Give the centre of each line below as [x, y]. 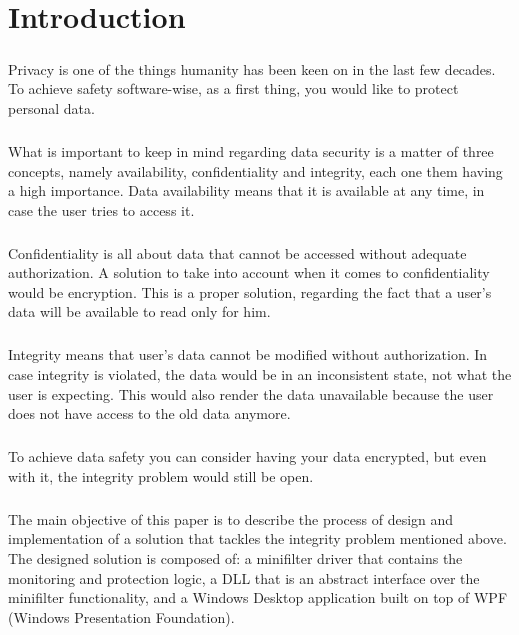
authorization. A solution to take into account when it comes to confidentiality [249, 272]
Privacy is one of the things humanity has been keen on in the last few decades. [252, 68]
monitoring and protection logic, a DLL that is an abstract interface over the [244, 577]
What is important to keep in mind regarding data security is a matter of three [251, 150]
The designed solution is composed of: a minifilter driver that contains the [235, 557]
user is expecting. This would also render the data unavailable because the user [251, 393]
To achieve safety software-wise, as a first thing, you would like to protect [233, 88]
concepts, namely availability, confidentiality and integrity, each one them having [255, 170]
